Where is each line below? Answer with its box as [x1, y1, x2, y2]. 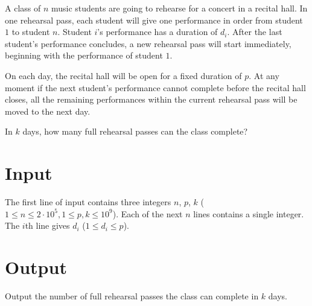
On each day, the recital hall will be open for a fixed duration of [5, 69, 242, 81]
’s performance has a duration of [97, 25, 218, 38]
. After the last [227, 25, 282, 38]
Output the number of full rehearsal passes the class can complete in [5, 289, 259, 302]
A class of [5, 2, 41, 14]
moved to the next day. [5, 104, 91, 117]
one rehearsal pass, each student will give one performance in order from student [5, 13, 303, 26]
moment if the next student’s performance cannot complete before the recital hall [5, 81, 306, 94]
